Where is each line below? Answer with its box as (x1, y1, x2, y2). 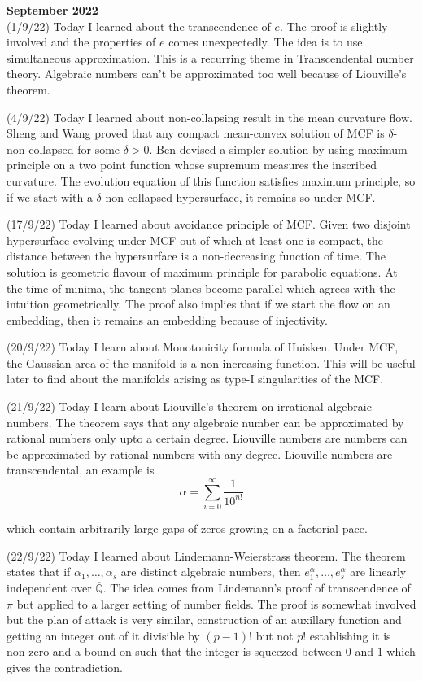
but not (255, 626, 294, 644)
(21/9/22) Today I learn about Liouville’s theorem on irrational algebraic (7, 398, 372, 415)
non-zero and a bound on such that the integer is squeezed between (7, 643, 342, 660)
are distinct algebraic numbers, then (120, 563, 301, 580)
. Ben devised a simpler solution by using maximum (149, 140, 408, 157)
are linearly (350, 563, 407, 580)
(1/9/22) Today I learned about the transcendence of (7, 17, 271, 34)
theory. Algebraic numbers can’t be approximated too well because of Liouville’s (7, 65, 407, 82)
